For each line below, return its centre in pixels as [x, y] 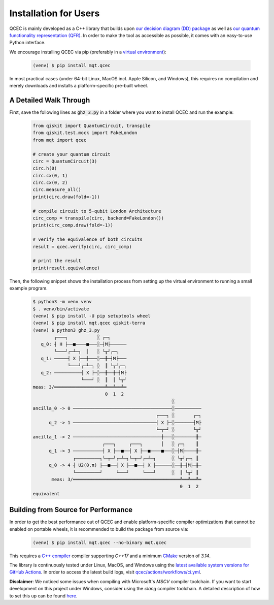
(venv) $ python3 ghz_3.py [66, 330]
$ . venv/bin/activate [61, 309]
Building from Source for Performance [71, 510]
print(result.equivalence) [66, 268]
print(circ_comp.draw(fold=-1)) [73, 225]
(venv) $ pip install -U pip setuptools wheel [92, 316]
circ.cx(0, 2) [50, 183]
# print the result [57, 261]
